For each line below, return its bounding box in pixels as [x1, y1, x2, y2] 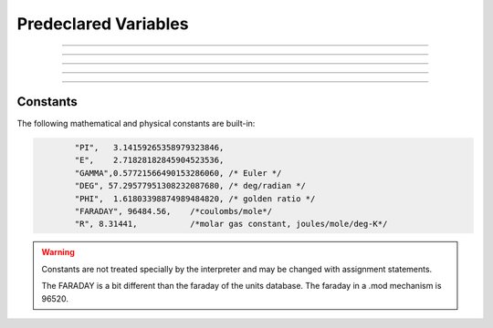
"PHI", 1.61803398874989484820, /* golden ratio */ [74, 193, 316, 204]
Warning [41, 247, 75, 258]
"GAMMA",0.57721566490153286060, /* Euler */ [74, 168, 282, 178]
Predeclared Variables [16, 14, 189, 34]
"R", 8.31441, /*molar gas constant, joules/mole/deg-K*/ [74, 219, 388, 230]
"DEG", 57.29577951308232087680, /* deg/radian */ [74, 180, 306, 191]
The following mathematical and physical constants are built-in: [16, 118, 256, 129]
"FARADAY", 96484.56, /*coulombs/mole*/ [74, 206, 273, 216]
